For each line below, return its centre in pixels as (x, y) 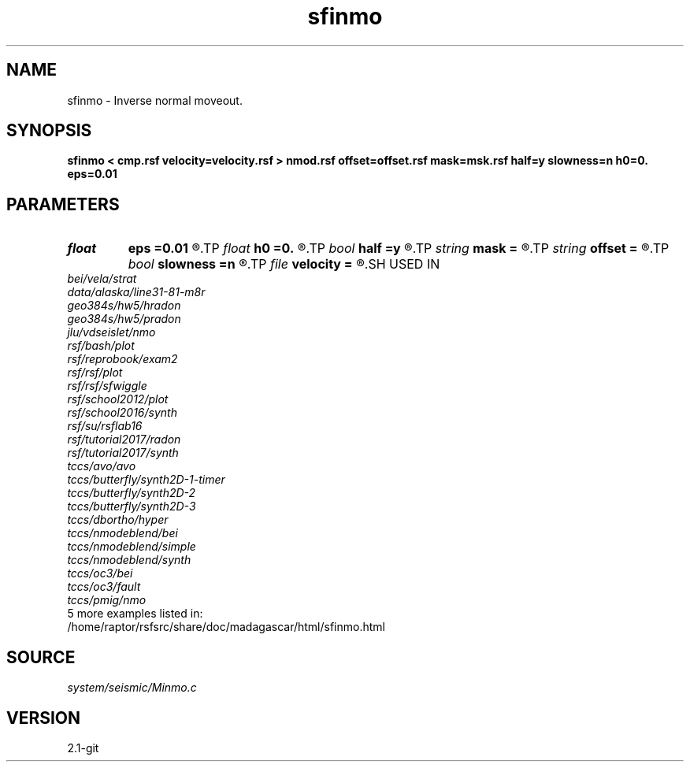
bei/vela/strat (102, 279)
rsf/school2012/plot (118, 399)
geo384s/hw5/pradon (124, 319)
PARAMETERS (63, 204)
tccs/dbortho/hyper (118, 520)
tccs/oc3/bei (100, 573)
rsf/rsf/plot (95, 373)
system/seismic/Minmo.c (132, 688)
